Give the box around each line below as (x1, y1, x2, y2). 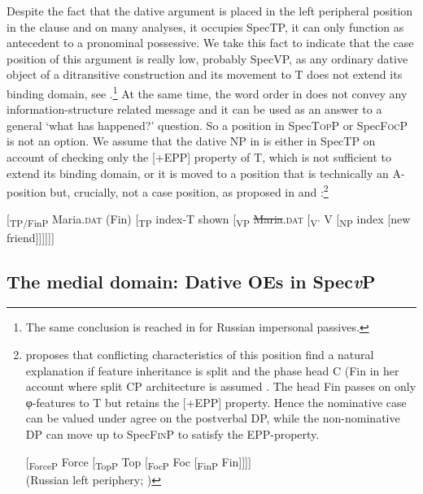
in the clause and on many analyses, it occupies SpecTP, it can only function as (7, 18, 404, 35)
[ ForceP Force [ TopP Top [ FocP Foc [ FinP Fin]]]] (25, 453, 251, 472)
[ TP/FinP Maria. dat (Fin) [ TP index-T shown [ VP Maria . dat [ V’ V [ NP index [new (7, 210, 411, 230)
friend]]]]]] (7, 228, 55, 245)
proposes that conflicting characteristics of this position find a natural (25, 345, 374, 362)
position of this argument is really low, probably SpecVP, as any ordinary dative (7, 50, 408, 67)
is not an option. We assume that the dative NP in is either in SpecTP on (7, 132, 376, 149)
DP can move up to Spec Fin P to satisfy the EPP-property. (25, 425, 320, 442)
